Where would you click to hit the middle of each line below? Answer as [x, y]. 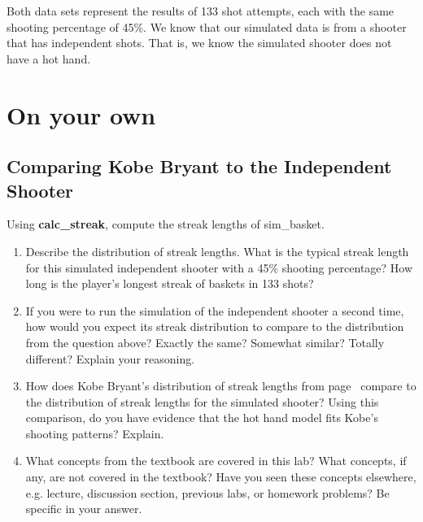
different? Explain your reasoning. [110, 358]
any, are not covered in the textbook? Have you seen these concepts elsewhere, [221, 477]
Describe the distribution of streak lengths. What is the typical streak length [217, 251]
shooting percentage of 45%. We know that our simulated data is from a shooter [207, 26]
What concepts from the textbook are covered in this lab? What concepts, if [216, 461]
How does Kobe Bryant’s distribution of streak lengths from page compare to [221, 386]
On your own [81, 114]
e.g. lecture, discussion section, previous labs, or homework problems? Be [207, 492]
